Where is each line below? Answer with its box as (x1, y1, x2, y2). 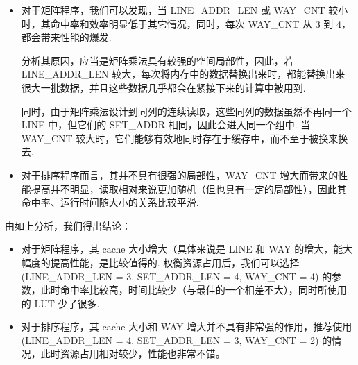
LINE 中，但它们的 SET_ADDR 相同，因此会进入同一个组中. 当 (21, 117, 311, 132)
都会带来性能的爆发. (21, 30, 112, 44)
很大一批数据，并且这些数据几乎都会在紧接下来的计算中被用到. (21, 80, 306, 94)
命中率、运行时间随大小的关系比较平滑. (21, 195, 199, 210)
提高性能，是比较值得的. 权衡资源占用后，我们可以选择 (50, 255, 300, 269)
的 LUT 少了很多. (21, 296, 100, 310)
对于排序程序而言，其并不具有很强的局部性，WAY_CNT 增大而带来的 (21, 167, 339, 182)
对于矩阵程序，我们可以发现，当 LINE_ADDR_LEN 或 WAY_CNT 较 (21, 3, 339, 17)
